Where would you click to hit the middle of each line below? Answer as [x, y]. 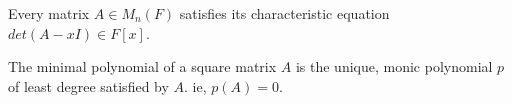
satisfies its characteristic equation [284, 13]
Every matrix [49, 13]
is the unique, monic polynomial [394, 66]
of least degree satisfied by [88, 85]
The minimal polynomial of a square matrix [142, 66]
